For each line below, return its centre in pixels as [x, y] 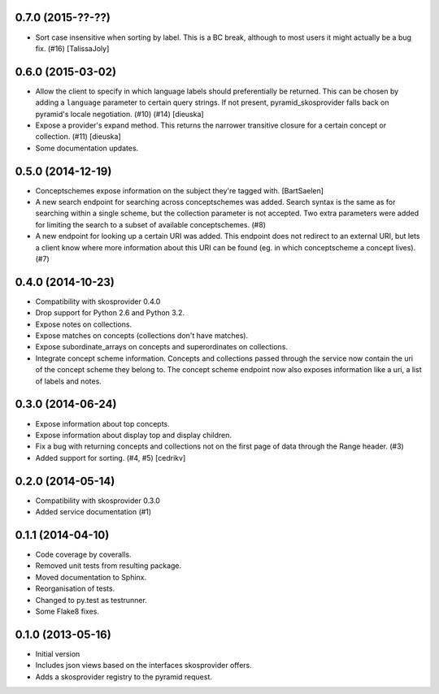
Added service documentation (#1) [93, 512]
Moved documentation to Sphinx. [91, 577]
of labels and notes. [68, 381]
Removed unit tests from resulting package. [109, 566]
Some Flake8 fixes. [67, 611]
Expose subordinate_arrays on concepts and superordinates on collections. [162, 347]
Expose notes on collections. [84, 324]
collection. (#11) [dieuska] [78, 137]
